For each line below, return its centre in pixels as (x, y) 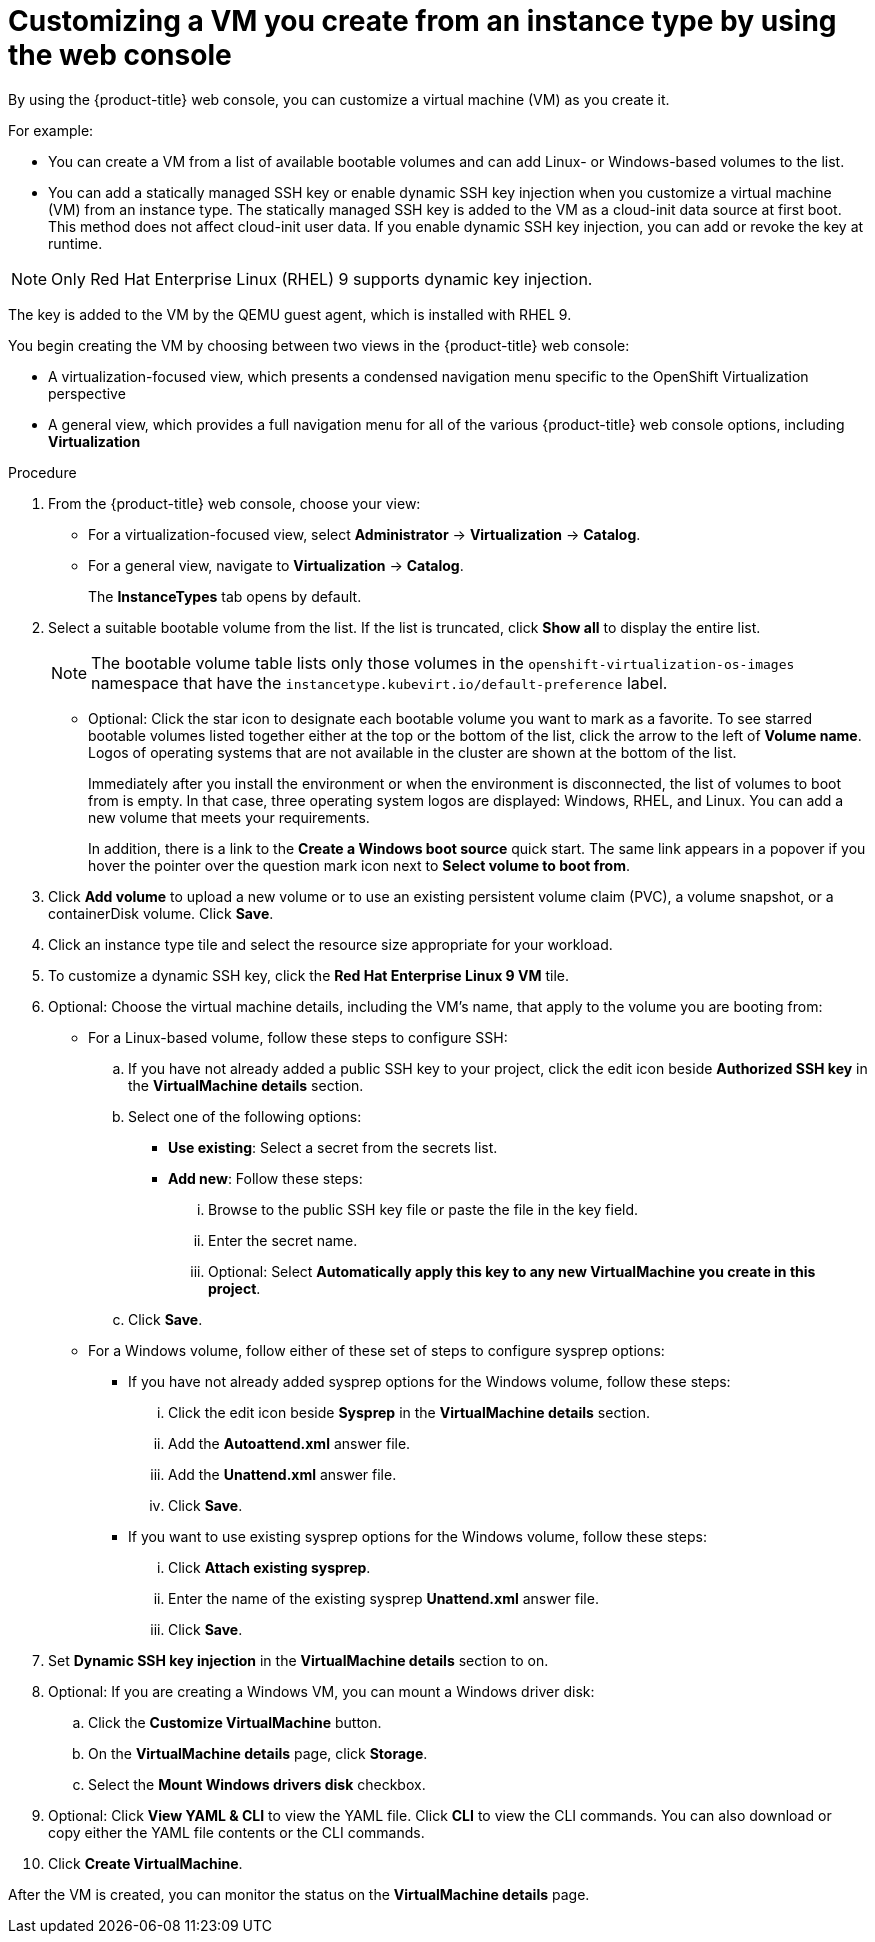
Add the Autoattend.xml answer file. (289, 1443)
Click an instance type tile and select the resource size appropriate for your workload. (330, 944)
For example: (51, 130)
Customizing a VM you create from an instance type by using (422, 21)
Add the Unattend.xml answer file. (282, 1474)
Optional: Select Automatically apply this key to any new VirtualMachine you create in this (512, 1271)
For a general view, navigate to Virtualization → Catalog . (276, 565)
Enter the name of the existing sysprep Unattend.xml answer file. (383, 1598)
